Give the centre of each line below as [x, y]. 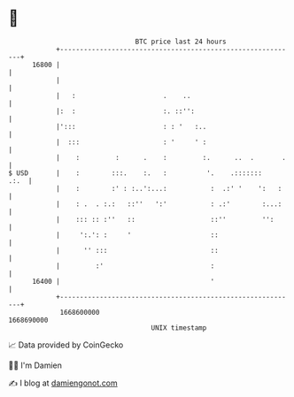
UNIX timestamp [179, 328]
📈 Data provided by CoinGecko [66, 345]
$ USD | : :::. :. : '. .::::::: [135, 173]
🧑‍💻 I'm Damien [35, 365]
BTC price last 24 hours [181, 42]
